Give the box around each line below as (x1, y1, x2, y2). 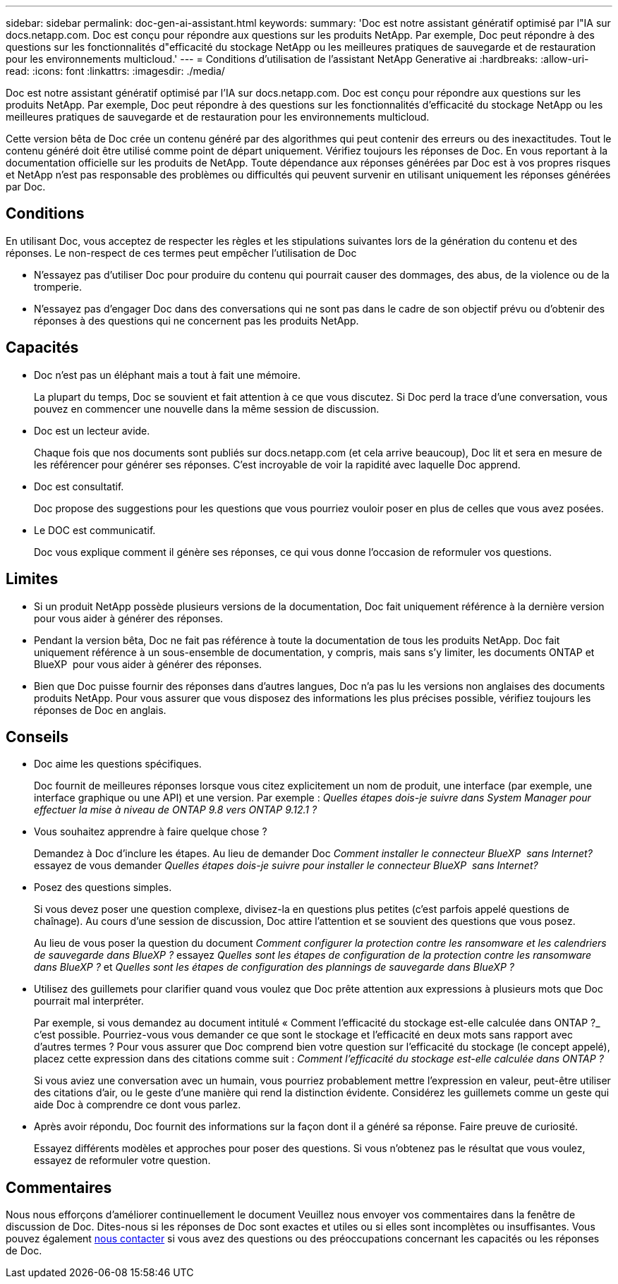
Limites (6, 570, 59, 588)
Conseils (6, 727, 68, 746)
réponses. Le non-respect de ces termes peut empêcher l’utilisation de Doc (6, 246, 357, 259)
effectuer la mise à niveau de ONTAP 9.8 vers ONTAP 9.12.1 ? (34, 804, 317, 816)
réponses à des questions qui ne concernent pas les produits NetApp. (34, 314, 359, 327)
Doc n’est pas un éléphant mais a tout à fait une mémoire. (34, 368, 301, 381)
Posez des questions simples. (34, 881, 172, 894)
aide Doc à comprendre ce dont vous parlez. (34, 1098, 241, 1111)
